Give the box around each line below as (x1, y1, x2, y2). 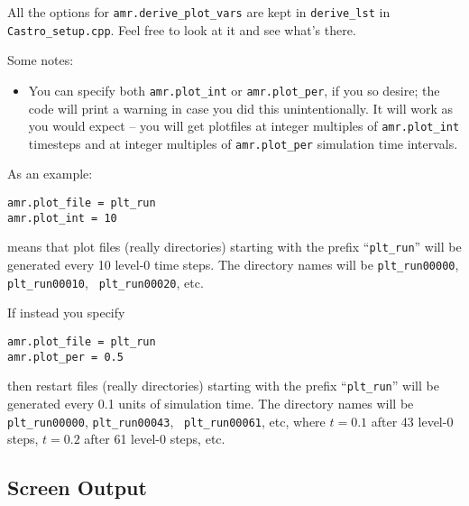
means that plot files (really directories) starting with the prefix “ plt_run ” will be (7, 237, 462, 256)
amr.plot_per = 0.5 (7, 350, 124, 363)
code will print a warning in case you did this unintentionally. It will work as (28, 98, 453, 117)
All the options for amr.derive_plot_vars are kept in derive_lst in (7, 3, 391, 21)
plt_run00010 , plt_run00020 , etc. (7, 272, 204, 291)
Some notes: (7, 51, 74, 69)
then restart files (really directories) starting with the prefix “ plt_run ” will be (7, 376, 439, 395)
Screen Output (7, 474, 147, 501)
